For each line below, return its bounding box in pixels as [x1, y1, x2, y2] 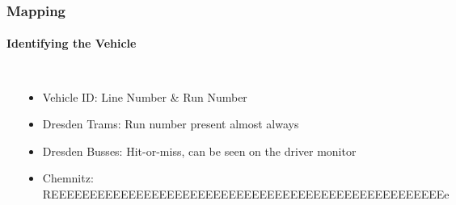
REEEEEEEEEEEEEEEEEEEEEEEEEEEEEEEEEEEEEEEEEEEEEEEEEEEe [42, 186, 450, 203]
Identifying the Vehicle [6, 35, 137, 52]
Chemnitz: [42, 169, 94, 186]
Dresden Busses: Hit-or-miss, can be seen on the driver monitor [42, 142, 357, 159]
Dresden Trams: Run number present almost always [42, 115, 299, 132]
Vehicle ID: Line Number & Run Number [42, 88, 247, 105]
